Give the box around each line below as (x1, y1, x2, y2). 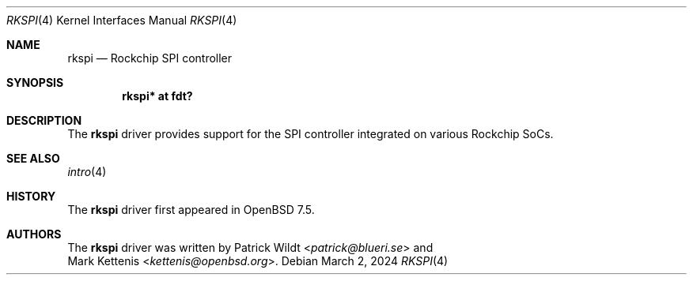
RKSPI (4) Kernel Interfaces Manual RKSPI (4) (6, 13, 237, 27)
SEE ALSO (6, 152, 60, 165)
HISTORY (6, 189, 56, 203)
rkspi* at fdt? (122, 89, 193, 103)
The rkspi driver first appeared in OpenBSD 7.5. (67, 203, 315, 216)
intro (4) (67, 165, 107, 178)
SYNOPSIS (6, 76, 64, 89)
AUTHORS (6, 227, 62, 241)
